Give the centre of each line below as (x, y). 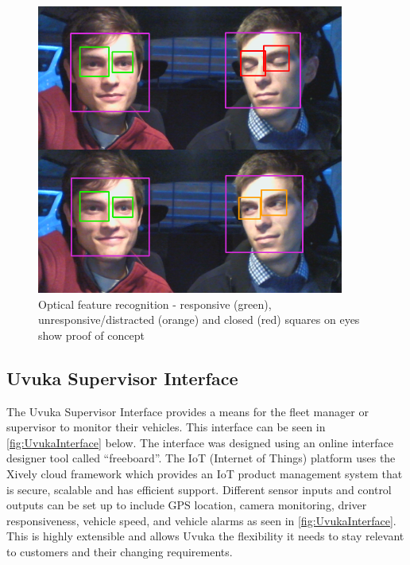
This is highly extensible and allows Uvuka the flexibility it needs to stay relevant (205, 536)
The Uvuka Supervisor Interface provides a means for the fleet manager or (188, 411)
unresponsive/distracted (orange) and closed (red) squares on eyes (199, 320)
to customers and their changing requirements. (120, 551)
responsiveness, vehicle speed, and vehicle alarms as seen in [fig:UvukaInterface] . (201, 520)
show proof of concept (91, 335)
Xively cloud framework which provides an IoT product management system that (205, 473)
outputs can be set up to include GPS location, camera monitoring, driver (187, 505)
